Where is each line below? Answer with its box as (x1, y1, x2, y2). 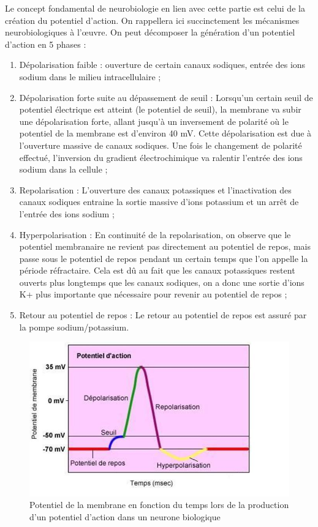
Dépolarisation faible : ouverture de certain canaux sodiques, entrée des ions (19, 58, 306, 71)
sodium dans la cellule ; (19, 163, 108, 176)
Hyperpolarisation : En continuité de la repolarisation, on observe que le (19, 228, 291, 241)
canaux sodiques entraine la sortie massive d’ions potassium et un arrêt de (19, 195, 299, 208)
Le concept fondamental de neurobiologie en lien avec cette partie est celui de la (5, 2, 305, 14)
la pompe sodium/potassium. (19, 320, 129, 333)
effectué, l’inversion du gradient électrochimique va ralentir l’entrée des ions (19, 151, 303, 163)
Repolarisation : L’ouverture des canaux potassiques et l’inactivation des (19, 183, 292, 196)
